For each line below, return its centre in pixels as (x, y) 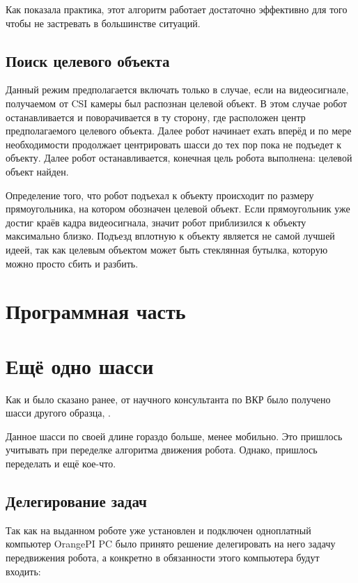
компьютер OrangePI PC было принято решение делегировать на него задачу (171, 544)
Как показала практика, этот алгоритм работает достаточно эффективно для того (177, 9)
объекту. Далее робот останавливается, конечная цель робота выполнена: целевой (179, 158)
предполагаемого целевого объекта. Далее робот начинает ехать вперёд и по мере (179, 131)
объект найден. (37, 171)
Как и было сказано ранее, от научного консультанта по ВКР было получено (168, 399)
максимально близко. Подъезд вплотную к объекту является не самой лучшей (170, 236)
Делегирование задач (76, 500)
